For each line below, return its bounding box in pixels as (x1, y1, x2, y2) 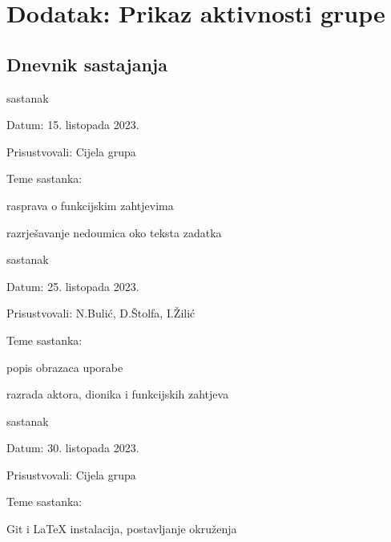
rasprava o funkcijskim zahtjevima (6, 196, 174, 213)
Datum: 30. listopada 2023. (6, 439, 139, 456)
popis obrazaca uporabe (6, 358, 123, 375)
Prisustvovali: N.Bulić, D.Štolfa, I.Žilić (6, 305, 195, 322)
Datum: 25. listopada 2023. (6, 277, 139, 294)
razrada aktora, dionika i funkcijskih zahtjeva (6, 386, 229, 402)
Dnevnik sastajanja (6, 51, 167, 76)
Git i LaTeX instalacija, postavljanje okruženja (6, 520, 237, 537)
